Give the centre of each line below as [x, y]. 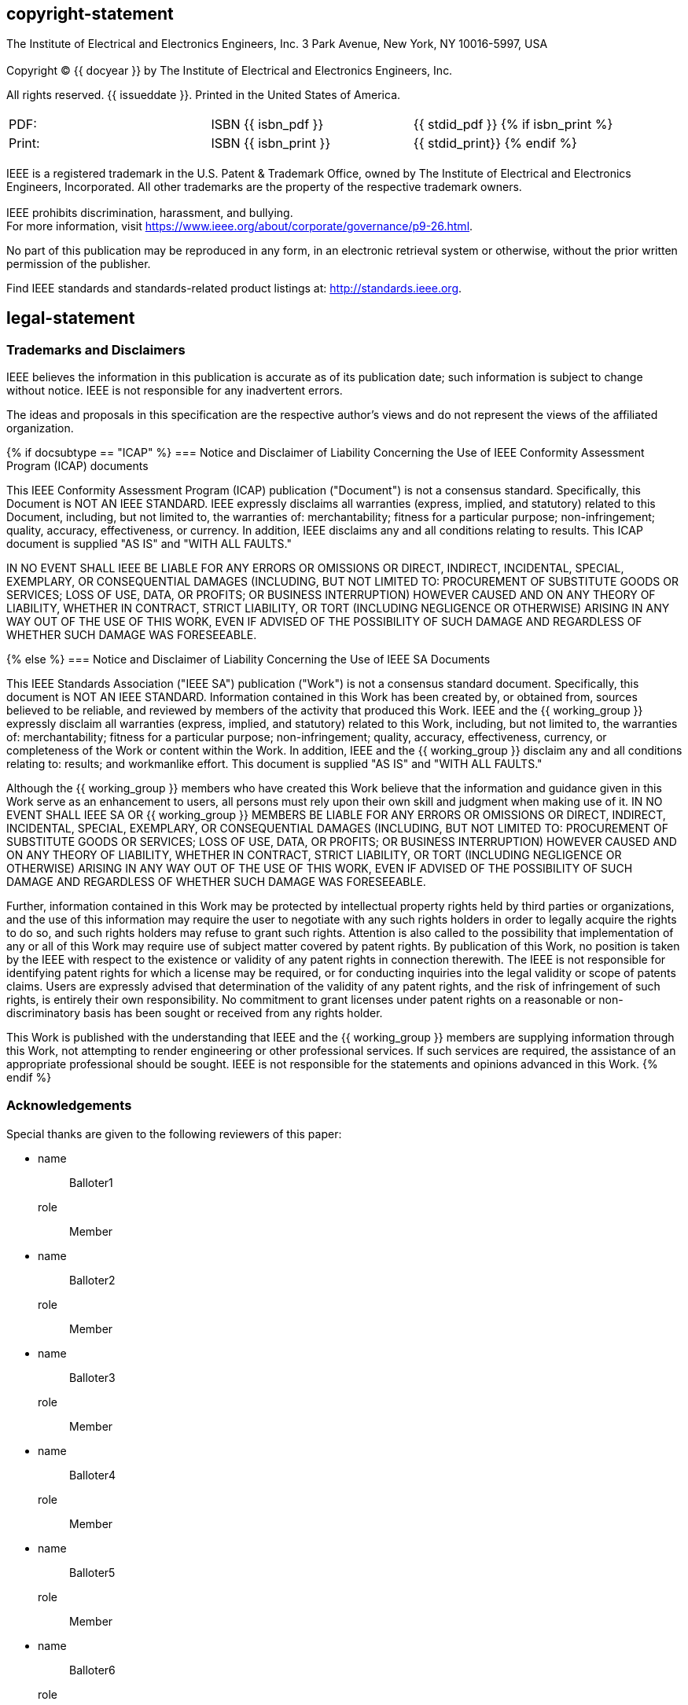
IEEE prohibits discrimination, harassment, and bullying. [150, 212]
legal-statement [71, 318]
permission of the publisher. [79, 263]
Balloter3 [92, 1378]
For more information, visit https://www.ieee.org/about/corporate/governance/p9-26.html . [240, 226]
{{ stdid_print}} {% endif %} [495, 143]
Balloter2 [92, 1281]
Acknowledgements [69, 1105]
